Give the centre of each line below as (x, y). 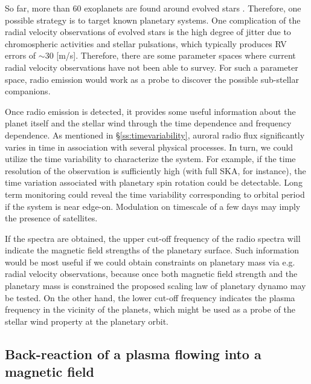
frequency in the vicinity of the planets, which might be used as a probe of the (150, 309)
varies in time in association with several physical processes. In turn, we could (149, 147)
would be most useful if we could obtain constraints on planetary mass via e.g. (150, 262)
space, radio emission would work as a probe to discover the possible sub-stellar (152, 79)
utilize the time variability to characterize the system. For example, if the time (150, 159)
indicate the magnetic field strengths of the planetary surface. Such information (152, 250)
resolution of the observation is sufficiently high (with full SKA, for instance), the (155, 170)
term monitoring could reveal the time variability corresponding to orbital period (155, 194)
